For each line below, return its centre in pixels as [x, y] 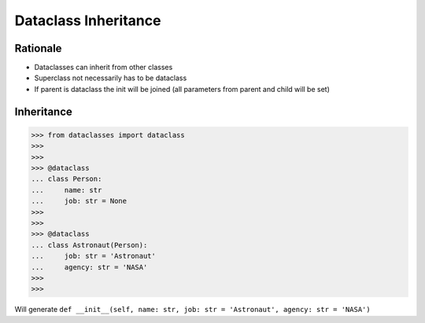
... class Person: [67, 179]
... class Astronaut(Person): [89, 245]
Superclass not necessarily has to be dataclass [111, 78]
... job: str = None [79, 201]
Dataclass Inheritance [88, 20]
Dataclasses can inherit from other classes [103, 68]
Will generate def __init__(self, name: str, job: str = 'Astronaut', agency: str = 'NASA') [192, 310]
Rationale [38, 48]
